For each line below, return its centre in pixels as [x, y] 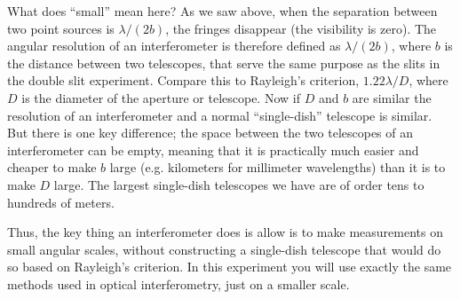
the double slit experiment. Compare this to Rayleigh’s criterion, [183, 80]
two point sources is [61, 28]
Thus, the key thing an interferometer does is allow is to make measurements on [225, 232]
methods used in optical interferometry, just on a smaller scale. [178, 283]
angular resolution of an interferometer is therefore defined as [174, 46]
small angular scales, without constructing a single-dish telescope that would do [224, 249]
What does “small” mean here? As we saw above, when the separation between [222, 11]
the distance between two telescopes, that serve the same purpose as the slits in [224, 63]
